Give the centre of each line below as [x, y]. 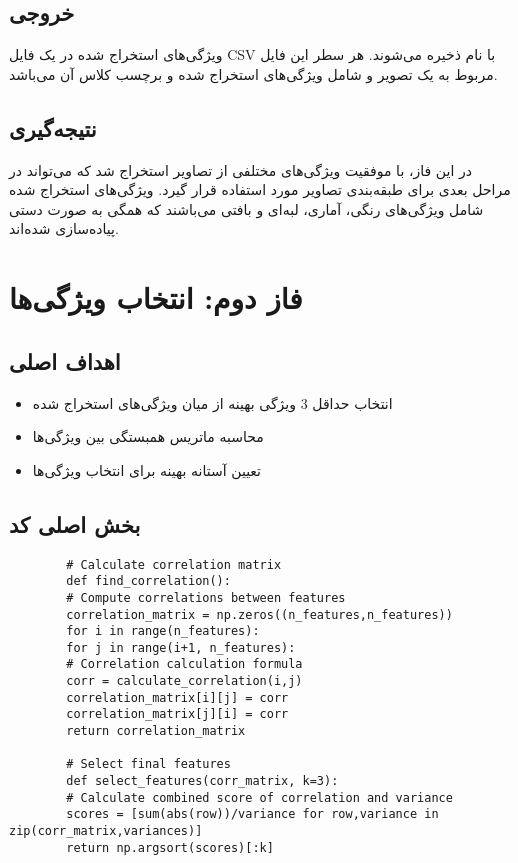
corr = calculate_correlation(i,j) [184, 681]
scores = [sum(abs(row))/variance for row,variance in [252, 814]
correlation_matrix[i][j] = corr [177, 697]
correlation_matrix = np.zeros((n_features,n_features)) [259, 614]
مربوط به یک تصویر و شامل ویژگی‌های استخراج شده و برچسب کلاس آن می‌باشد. [253, 73]
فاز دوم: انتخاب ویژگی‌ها [156, 297]
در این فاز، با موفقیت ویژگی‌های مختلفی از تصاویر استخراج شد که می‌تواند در [240, 169]
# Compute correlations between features [206, 597]
